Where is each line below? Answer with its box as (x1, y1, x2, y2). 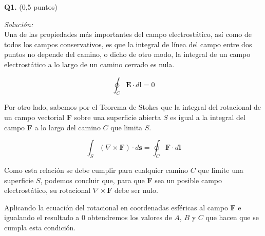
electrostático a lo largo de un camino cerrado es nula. (4, 58, 175, 69)
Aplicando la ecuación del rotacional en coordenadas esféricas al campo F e (4, 202, 241, 212)
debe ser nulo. (114, 185, 158, 195)
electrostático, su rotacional (4, 185, 91, 195)
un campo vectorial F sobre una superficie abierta (4, 111, 161, 122)
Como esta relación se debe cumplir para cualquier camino (4, 164, 188, 175)
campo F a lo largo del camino (4, 122, 101, 132)
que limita (110, 122, 143, 132)
